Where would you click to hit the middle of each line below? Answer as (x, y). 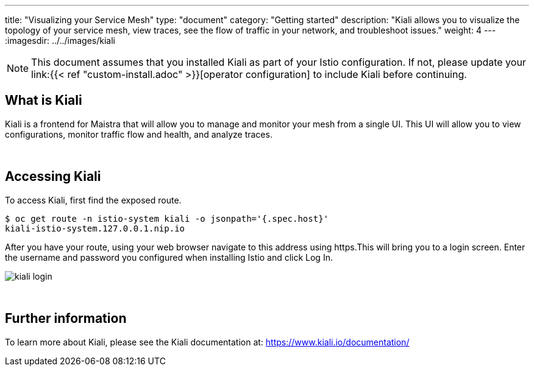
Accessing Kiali (53, 177)
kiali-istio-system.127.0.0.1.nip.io (95, 228)
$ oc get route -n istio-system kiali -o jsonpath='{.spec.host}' (167, 218)
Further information (66, 319)
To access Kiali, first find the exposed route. (93, 200)
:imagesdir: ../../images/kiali (60, 41)
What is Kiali (44, 101)
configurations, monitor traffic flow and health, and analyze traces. (139, 134)
